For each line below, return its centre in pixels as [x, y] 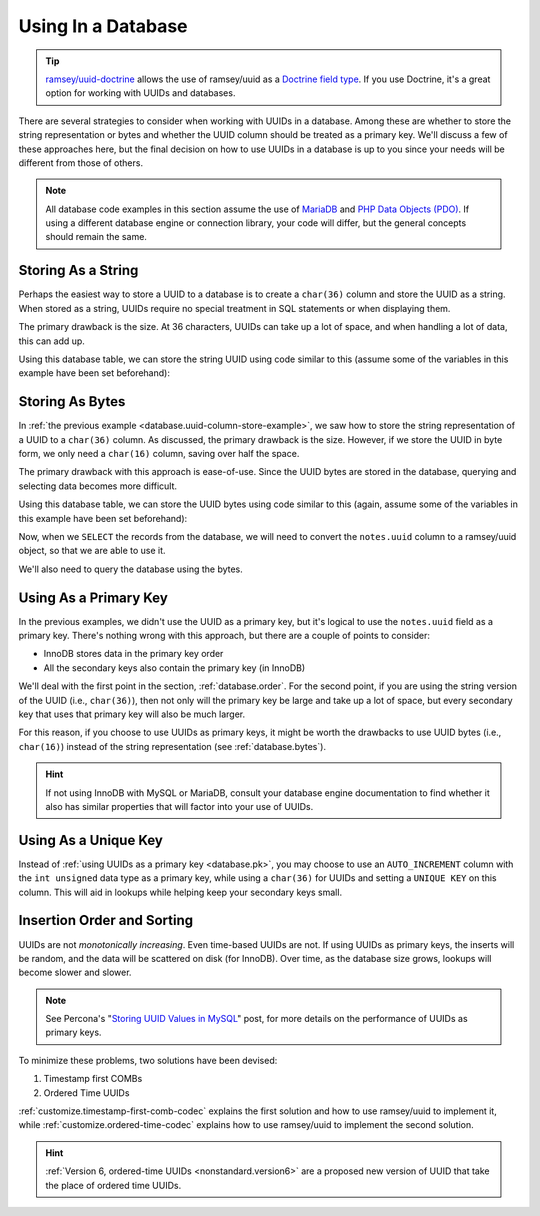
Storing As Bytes [72, 401]
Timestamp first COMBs [93, 1079]
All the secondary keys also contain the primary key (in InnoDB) [174, 667]
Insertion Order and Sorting [106, 920]
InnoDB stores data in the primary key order [133, 654]
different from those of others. [81, 162]
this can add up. [51, 341]
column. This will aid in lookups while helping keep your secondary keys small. [180, 892]
